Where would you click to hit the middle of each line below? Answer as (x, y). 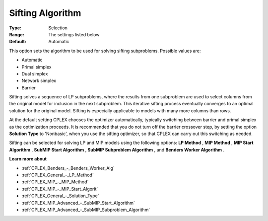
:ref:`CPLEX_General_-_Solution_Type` (60, 196)
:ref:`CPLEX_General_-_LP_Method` (58, 175)
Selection (58, 28)
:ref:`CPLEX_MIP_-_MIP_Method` (55, 182)
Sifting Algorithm (45, 13)
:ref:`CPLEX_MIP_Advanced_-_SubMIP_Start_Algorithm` (78, 203)
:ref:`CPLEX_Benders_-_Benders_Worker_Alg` (68, 168)
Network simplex (39, 81)
